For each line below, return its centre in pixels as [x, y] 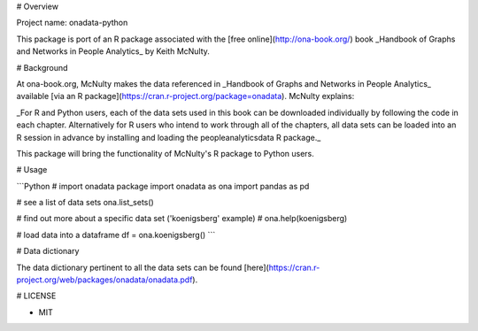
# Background [42, 67]
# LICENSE [36, 296]
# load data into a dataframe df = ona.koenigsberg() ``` [116, 235]
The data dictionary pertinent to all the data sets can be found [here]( [143, 267]
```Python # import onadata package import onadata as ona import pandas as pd [163, 186]
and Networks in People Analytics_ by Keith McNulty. [113, 51]
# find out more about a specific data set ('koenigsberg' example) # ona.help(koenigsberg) [182, 219]
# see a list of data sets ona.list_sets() [85, 203]
